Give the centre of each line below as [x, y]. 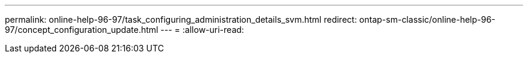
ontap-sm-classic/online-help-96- [427, 19]
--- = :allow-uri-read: [202, 30]
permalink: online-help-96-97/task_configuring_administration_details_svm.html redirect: [181, 19]
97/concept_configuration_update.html [82, 30]
